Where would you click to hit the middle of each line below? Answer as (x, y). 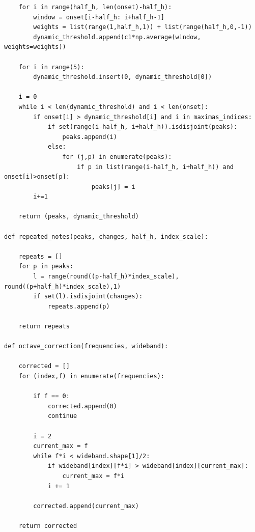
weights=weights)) (35, 47)
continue (62, 416)
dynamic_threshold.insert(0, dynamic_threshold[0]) (123, 77)
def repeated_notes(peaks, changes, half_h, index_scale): (106, 236)
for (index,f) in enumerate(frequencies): (91, 376)
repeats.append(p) (79, 306)
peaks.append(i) (90, 137)
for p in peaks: (46, 267)
